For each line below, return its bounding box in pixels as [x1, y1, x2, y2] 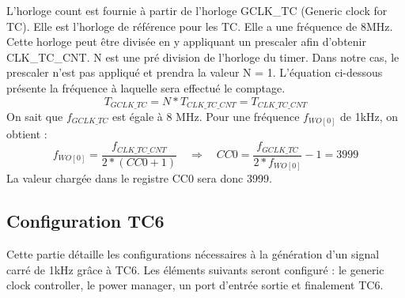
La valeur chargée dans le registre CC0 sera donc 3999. [6, 170, 272, 187]
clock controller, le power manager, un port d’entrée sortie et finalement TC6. [6, 277, 384, 293]
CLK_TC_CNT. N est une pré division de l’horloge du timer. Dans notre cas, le [6, 48, 399, 65]
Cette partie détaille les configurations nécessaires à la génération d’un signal [6, 245, 380, 262]
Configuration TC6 [6, 209, 165, 233]
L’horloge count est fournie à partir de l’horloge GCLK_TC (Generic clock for [6, 2, 388, 18]
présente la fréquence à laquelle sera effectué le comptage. [6, 79, 286, 96]
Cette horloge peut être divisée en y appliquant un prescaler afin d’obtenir [6, 33, 366, 50]
